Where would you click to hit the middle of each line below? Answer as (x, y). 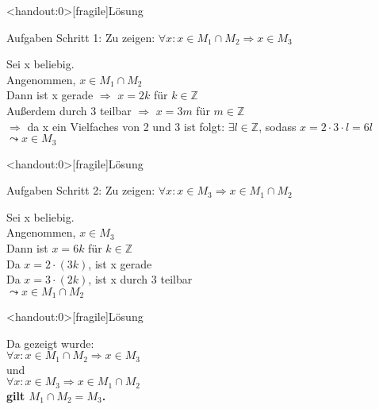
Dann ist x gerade (50, 95)
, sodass (278, 126)
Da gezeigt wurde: (50, 343)
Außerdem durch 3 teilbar (69, 110)
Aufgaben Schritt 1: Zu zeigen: (81, 37)
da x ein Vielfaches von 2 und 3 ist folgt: (126, 126)
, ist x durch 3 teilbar (140, 279)
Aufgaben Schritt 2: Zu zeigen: (81, 190)
